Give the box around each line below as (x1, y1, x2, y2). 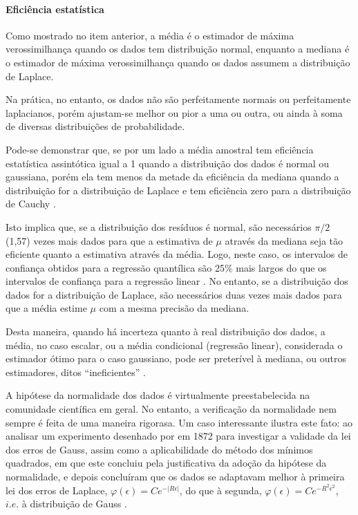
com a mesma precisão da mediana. (99, 301, 249, 315)
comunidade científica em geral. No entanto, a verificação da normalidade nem (6, 402, 337, 416)
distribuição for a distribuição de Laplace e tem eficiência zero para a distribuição (6, 182, 351, 197)
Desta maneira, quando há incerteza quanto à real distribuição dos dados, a (6, 324, 326, 339)
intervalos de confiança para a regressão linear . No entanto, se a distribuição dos (6, 274, 348, 288)
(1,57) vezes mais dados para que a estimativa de (6, 233, 213, 247)
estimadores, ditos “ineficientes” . (6, 364, 146, 379)
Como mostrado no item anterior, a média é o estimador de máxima (6, 28, 294, 42)
